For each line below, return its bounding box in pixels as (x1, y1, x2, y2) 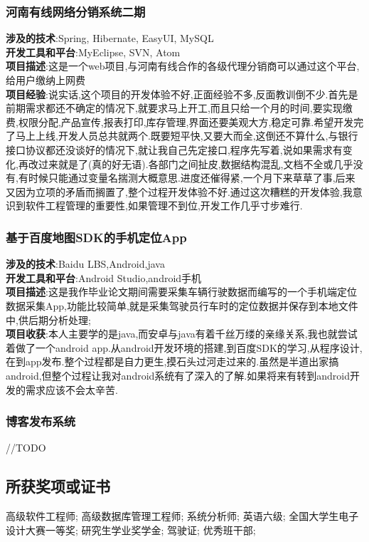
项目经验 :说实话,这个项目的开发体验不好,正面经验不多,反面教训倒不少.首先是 (6, 86, 358, 101)
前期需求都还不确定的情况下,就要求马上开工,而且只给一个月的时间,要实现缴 (6, 100, 353, 115)
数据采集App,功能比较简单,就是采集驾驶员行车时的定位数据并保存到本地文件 (6, 298, 358, 313)
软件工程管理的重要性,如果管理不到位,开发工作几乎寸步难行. (25, 198, 303, 213)
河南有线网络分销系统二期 (6, 2, 146, 20)
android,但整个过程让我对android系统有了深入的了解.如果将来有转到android (6, 368, 350, 382)
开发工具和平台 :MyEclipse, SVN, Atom (6, 44, 181, 59)
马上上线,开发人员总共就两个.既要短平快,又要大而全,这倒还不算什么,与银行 (15, 128, 358, 143)
